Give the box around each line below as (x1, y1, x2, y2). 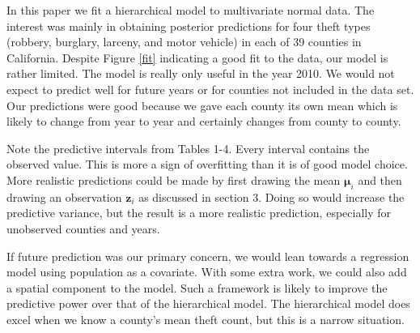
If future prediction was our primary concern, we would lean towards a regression (6, 247, 409, 264)
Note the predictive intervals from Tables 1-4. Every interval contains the (6, 139, 370, 156)
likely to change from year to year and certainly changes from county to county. (6, 113, 401, 130)
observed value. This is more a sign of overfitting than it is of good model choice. (6, 156, 408, 173)
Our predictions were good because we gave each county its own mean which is (6, 96, 398, 113)
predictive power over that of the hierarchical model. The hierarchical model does (6, 295, 410, 312)
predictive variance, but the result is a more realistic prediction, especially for (6, 204, 392, 221)
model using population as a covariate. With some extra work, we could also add (6, 263, 407, 280)
